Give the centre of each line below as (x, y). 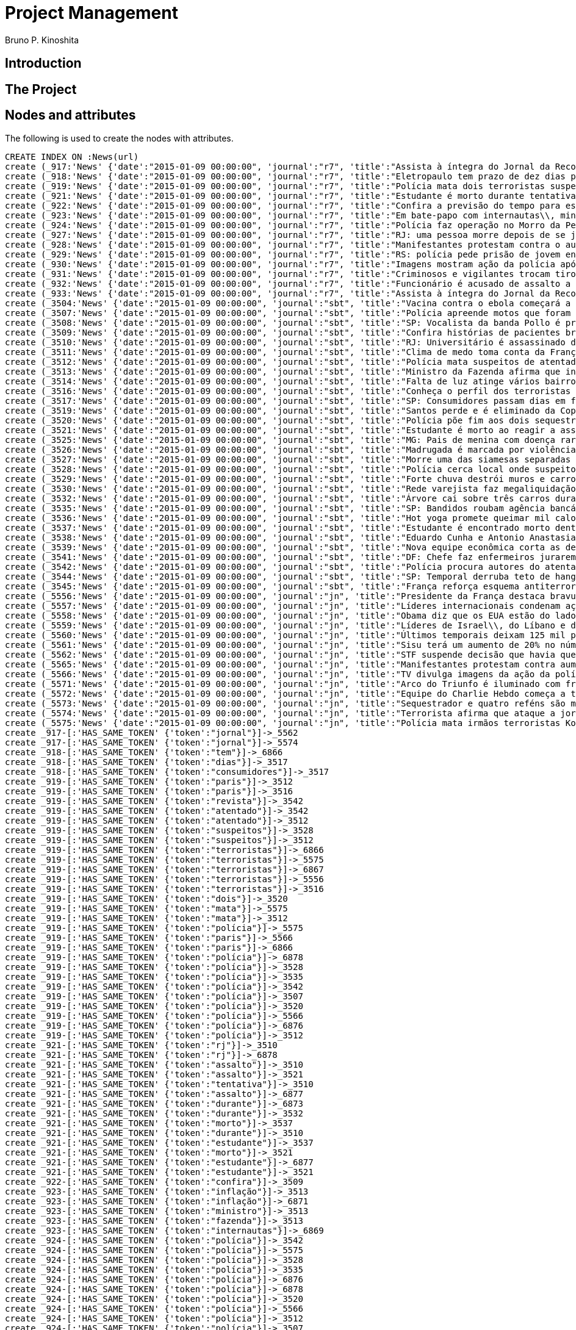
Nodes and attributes (70, 115)
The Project (41, 89)
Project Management (92, 13)
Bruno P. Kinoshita (42, 40)
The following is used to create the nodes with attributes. (119, 138)
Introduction (43, 63)
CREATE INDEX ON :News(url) (72, 157)
